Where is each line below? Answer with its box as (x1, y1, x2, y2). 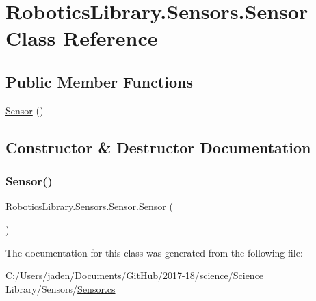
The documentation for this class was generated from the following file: (5, 245, 303, 259)
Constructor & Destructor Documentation (5, 136, 311, 157)
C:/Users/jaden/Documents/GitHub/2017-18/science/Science (5, 268, 264, 283)
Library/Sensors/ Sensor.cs (5, 281, 116, 296)
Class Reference (5, 24, 158, 52)
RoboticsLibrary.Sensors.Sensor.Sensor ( (5, 199, 173, 213)
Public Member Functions (5, 70, 193, 92)
